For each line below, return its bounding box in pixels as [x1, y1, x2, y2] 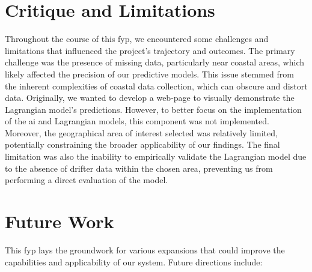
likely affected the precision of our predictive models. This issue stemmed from [5, 67, 294, 80]
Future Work [5, 209, 114, 234]
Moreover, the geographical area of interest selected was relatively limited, [5, 126, 278, 139]
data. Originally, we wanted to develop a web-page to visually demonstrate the [5, 91, 295, 104]
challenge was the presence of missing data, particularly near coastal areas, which [5, 56, 305, 68]
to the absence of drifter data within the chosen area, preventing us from [5, 162, 273, 174]
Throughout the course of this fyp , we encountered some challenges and [5, 32, 269, 45]
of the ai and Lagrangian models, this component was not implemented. [5, 115, 269, 127]
